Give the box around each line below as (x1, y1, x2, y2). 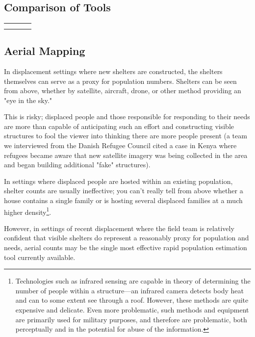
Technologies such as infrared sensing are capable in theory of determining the (15, 276, 251, 286)
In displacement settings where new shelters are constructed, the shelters (4, 66, 223, 76)
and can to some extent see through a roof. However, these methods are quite (15, 295, 249, 305)
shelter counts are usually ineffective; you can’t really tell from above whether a (4, 185, 243, 196)
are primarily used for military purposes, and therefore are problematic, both (15, 314, 247, 324)
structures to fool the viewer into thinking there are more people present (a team (4, 130, 247, 141)
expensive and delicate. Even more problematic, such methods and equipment (15, 305, 249, 315)
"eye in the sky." (4, 95, 52, 105)
